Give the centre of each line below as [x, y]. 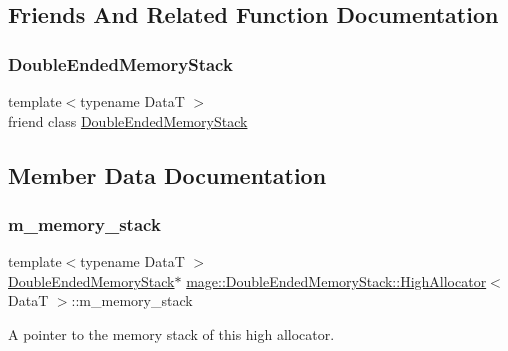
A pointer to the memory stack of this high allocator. [171, 333]
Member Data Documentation [167, 174]
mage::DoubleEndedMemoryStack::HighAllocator [336, 280]
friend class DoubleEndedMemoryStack [128, 120]
